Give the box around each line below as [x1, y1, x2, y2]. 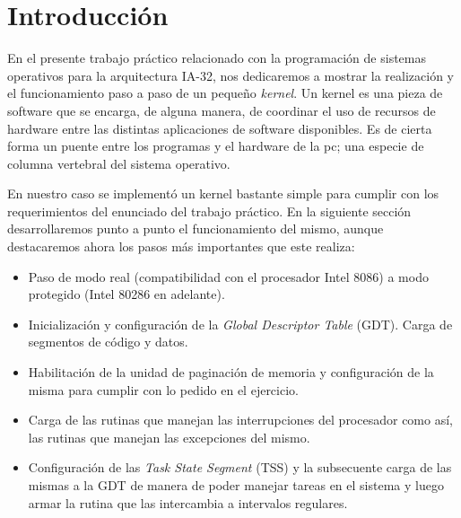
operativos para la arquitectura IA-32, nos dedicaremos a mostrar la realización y [7, 66, 454, 84]
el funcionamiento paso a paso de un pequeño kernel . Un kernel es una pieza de [7, 83, 443, 102]
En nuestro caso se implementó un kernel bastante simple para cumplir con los [7, 184, 439, 203]
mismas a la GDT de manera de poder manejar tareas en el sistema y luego [28, 476, 444, 494]
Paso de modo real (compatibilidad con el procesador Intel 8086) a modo [28, 267, 429, 285]
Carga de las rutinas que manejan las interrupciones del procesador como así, [28, 410, 453, 429]
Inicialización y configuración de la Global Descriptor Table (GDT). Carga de [28, 314, 453, 333]
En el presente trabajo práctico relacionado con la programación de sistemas [7, 48, 426, 67]
